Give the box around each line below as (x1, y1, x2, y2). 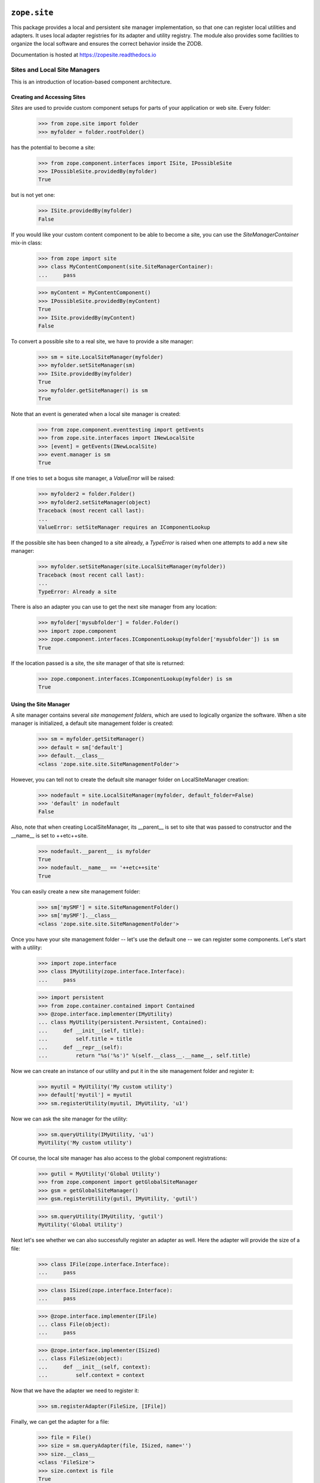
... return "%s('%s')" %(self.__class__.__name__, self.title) (38, 1052, 251, 1059)
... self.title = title (38, 1036, 133, 1042)
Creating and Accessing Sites (11, 93, 86, 100)
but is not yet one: (11, 192, 56, 199)
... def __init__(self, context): (38, 1363, 151, 1370)
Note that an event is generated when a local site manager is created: (11, 410, 181, 418)
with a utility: (11, 944, 43, 951)
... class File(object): (38, 1320, 111, 1328)
